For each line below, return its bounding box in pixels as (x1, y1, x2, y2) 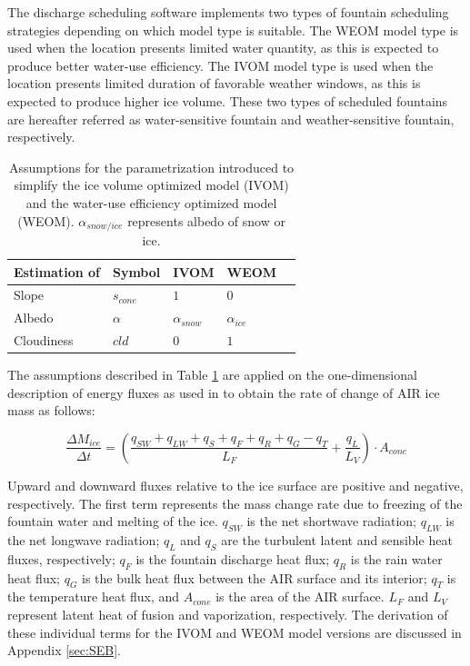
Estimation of (14, 262, 100, 281)
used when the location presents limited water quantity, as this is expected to (7, 38, 439, 57)
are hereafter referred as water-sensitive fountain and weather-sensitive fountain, (7, 109, 455, 128)
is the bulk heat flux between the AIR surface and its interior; (82, 568, 427, 587)
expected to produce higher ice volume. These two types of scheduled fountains (7, 91, 448, 110)
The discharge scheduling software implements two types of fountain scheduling (7, 3, 449, 21)
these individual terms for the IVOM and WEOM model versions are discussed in (7, 622, 462, 641)
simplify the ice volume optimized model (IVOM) (14, 175, 289, 194)
